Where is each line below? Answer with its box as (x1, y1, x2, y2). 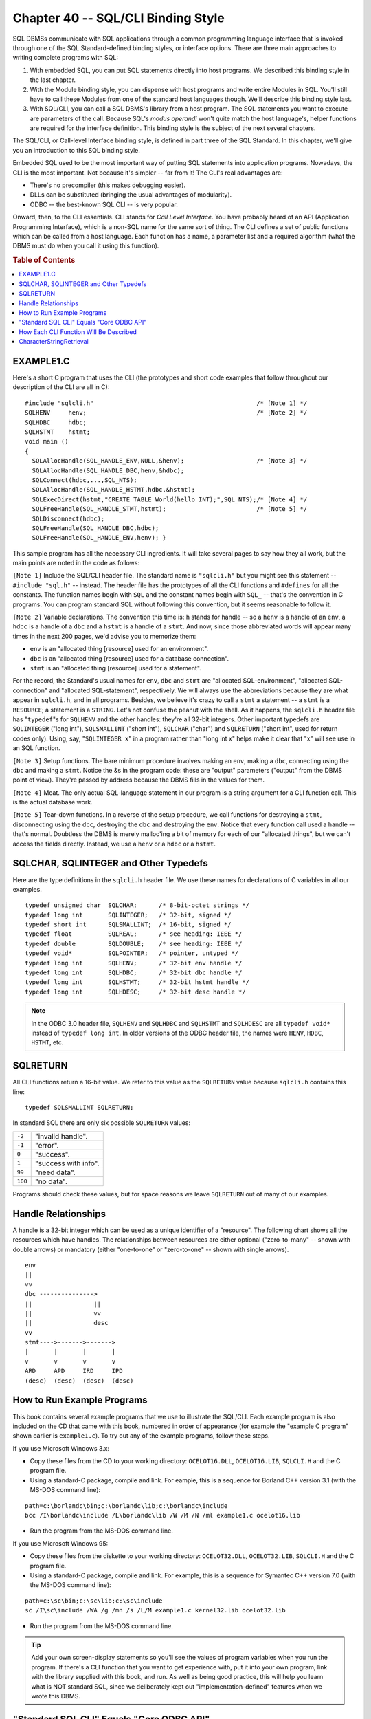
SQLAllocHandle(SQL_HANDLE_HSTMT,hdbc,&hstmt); (32, 485, 196, 494)
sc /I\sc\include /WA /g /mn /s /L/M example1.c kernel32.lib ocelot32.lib (25, 1606, 286, 1614)
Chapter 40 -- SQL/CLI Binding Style (12, 10, 225, 25)
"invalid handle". (34, 1131, 88, 1141)
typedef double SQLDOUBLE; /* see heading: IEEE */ (25, 939, 243, 948)
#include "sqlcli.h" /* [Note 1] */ (25, 399, 308, 407)
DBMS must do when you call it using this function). (12, 241, 159, 250)
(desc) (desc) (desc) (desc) (25, 1377, 134, 1385)
